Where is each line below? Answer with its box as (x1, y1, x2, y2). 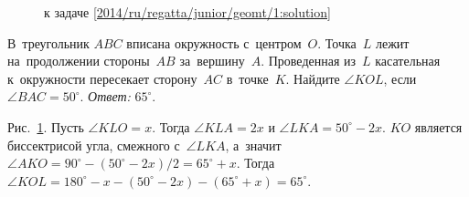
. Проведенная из (261, 51, 357, 70)
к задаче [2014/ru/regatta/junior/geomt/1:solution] (44, 3, 331, 21)
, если (383, 68, 417, 88)
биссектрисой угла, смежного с (7, 135, 180, 154)
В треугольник (7, 33, 90, 52)
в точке (226, 68, 269, 88)
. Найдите (285, 68, 340, 88)
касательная (375, 51, 441, 70)
